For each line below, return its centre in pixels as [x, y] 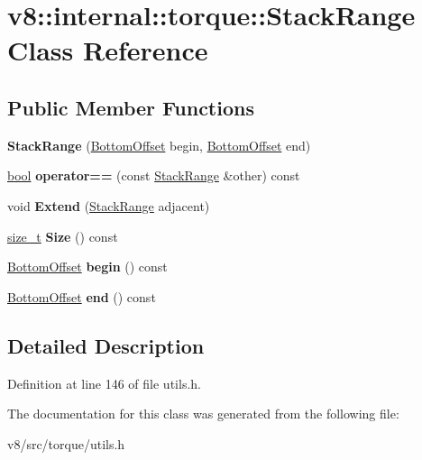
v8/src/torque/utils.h [66, 443]
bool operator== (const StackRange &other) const [154, 175]
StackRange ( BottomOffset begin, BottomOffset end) [159, 145]
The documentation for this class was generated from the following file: [203, 414]
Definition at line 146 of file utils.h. [104, 383]
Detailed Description [106, 345]
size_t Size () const [63, 236]
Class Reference [108, 50]
